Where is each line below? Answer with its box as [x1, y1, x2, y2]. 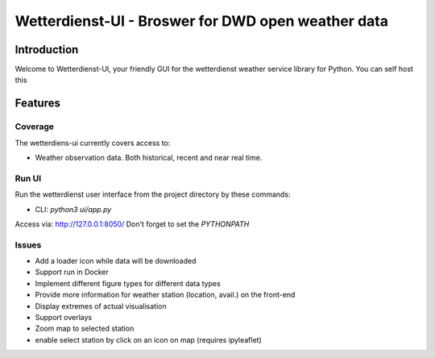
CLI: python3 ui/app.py [35, 204, 112, 214]
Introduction [14, 43, 79, 56]
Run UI [14, 173, 42, 184]
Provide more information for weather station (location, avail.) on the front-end [35, 290, 296, 300]
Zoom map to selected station [35, 323, 135, 334]
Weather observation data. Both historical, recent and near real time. [35, 153, 263, 162]
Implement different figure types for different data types [35, 278, 221, 288]
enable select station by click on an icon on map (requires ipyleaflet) [35, 335, 262, 344]
